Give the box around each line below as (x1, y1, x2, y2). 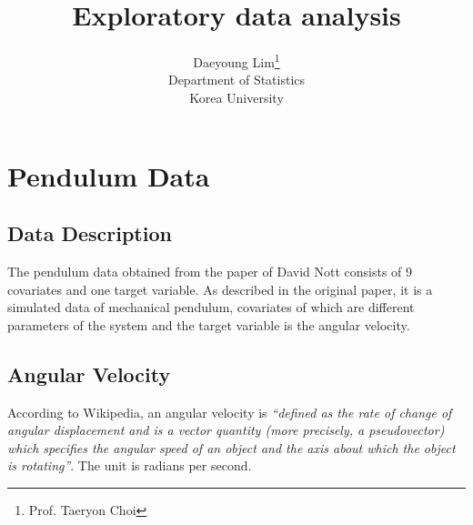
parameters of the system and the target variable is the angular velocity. (7, 315, 410, 334)
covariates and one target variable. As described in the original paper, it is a (7, 279, 433, 298)
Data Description (7, 219, 172, 247)
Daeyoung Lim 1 (193, 50, 280, 71)
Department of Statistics (167, 70, 306, 89)
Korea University (189, 87, 284, 106)
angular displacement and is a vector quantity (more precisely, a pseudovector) (7, 420, 445, 439)
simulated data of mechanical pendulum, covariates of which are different (7, 298, 415, 317)
